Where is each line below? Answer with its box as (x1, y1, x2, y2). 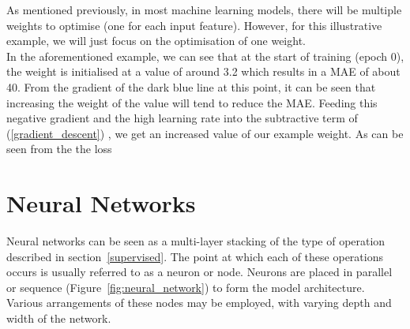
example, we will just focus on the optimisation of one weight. (6, 32, 306, 49)
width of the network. (6, 310, 111, 327)
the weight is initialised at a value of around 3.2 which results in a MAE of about (6, 63, 401, 80)
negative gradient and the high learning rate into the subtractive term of (6, 110, 358, 126)
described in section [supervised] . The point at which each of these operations (6, 248, 383, 264)
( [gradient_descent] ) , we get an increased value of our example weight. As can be (6, 125, 404, 141)
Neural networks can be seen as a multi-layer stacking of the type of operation (6, 233, 386, 249)
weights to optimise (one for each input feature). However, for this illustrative (6, 17, 382, 33)
